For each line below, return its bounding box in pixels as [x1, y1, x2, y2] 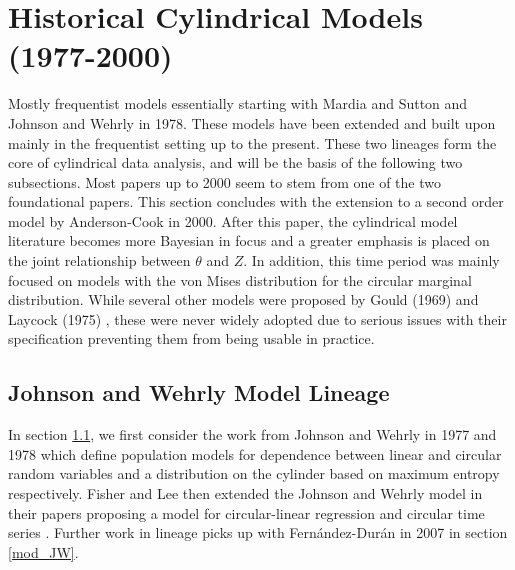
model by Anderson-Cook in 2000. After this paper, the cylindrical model [8, 210, 458, 231]
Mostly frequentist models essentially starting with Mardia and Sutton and [8, 93, 468, 114]
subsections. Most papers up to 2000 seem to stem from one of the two [8, 171, 441, 192]
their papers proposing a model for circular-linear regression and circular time [8, 502, 485, 523]
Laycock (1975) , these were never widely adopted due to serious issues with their [8, 308, 507, 329]
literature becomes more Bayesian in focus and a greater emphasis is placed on [8, 230, 490, 251]
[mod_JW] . [8, 541, 79, 562]
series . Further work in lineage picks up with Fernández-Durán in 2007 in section [8, 522, 508, 543]
